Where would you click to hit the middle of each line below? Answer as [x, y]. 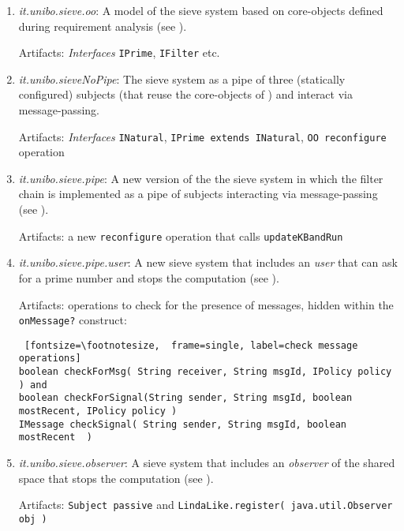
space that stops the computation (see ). [116, 478]
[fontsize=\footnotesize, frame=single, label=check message [191, 345]
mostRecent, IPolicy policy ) [98, 411]
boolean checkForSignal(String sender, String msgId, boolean [185, 398]
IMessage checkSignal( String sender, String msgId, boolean [183, 424]
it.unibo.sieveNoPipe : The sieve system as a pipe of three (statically [182, 79]
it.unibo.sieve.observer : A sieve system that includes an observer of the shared [207, 462]
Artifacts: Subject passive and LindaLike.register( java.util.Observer [206, 505]
